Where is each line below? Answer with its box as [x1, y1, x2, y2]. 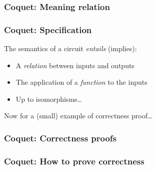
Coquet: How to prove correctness [4, 154, 144, 167]
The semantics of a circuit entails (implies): [4, 43, 137, 54]
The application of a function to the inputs [15, 77, 147, 87]
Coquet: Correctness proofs [4, 131, 117, 144]
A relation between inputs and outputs [15, 60, 134, 70]
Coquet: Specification [4, 23, 92, 36]
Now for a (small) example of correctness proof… [4, 110, 152, 121]
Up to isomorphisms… [15, 93, 82, 104]
